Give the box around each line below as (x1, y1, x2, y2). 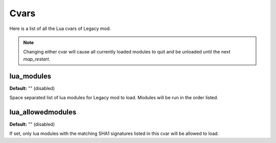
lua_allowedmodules (9, 107, 77, 117)
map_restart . (23, 56, 51, 62)
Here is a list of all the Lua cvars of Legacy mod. (9, 25, 111, 32)
